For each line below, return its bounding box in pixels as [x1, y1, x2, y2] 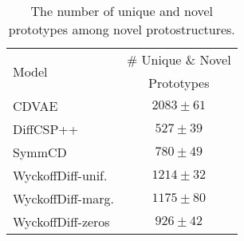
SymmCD [13, 143, 67, 161]
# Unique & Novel [126, 50, 231, 69]
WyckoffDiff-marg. [13, 189, 114, 207]
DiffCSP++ [13, 120, 79, 138]
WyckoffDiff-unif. [13, 166, 108, 184]
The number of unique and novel [30, 2, 214, 20]
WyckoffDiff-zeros [13, 212, 110, 231]
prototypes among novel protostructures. [8, 20, 235, 38]
